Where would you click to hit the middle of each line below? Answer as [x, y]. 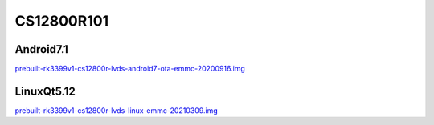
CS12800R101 [62, 21]
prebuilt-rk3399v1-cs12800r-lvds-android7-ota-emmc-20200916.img [130, 69]
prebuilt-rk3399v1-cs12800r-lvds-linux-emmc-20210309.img [117, 110]
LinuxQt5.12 [45, 91]
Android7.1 [41, 49]
